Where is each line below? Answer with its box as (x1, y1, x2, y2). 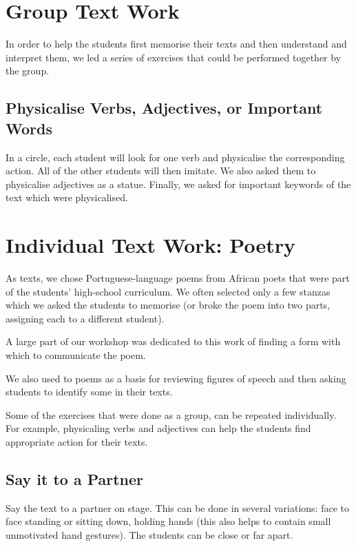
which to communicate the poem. (6, 347, 146, 362)
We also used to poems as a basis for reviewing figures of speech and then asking (6, 371, 346, 385)
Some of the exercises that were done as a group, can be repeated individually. (6, 407, 337, 422)
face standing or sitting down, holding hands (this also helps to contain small (6, 514, 331, 528)
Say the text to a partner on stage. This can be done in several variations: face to (6, 500, 349, 515)
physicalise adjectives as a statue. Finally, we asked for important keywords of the (6, 176, 351, 191)
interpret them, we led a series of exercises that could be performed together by (6, 50, 342, 64)
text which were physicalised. (6, 190, 128, 205)
